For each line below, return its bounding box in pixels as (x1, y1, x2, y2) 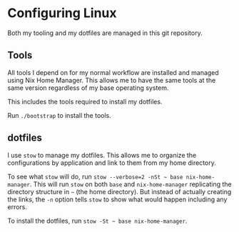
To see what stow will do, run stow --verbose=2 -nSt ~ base (7, 172, 183, 181)
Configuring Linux (7, 5, 117, 21)
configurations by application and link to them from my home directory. (7, 158, 216, 167)
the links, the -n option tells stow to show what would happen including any (7, 195, 228, 203)
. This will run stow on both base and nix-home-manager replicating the (29, 180, 232, 188)
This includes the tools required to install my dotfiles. (7, 97, 163, 106)
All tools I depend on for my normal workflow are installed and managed (7, 68, 219, 76)
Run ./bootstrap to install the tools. (7, 111, 112, 119)
